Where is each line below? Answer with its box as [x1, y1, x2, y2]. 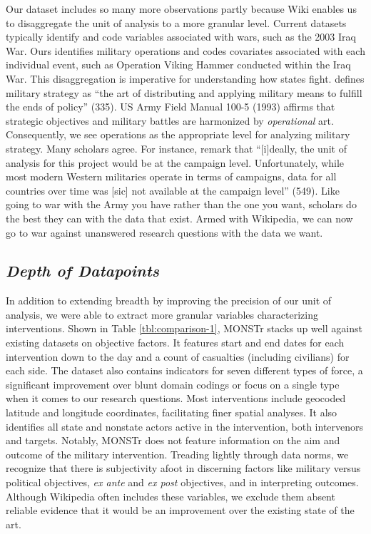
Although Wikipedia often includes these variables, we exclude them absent [6, 488, 335, 503]
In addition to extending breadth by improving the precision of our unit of [6, 293, 332, 308]
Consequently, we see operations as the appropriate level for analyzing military [6, 127, 350, 142]
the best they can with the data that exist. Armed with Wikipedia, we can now [6, 210, 353, 225]
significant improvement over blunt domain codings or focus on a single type [6, 376, 340, 391]
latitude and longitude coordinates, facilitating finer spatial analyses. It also [6, 405, 337, 420]
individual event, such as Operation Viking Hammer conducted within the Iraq [6, 57, 351, 72]
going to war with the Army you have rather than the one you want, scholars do [6, 197, 357, 212]
